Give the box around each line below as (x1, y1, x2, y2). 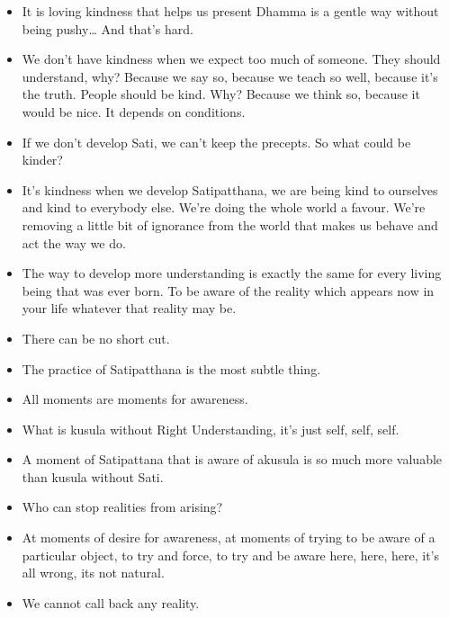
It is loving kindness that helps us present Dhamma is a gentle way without (22, 2, 439, 20)
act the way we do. (22, 233, 126, 252)
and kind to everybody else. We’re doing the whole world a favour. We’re (22, 198, 426, 217)
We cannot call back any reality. (22, 593, 200, 612)
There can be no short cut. (22, 328, 170, 347)
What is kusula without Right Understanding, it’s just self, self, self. (22, 419, 400, 438)
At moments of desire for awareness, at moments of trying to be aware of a (22, 528, 436, 547)
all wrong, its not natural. (22, 563, 165, 582)
